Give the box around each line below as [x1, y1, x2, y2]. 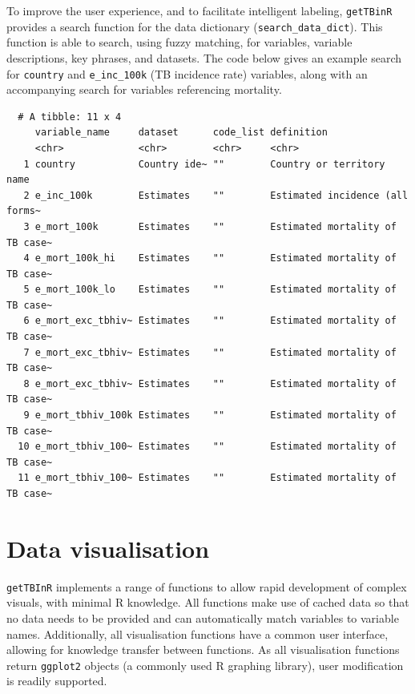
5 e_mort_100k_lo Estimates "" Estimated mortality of [23, 284, 397, 296]
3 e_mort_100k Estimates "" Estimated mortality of [23, 220, 397, 232]
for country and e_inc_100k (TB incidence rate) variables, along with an [6, 65, 368, 82]
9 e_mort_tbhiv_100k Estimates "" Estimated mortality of [23, 410, 397, 422]
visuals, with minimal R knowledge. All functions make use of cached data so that [6, 594, 409, 611]
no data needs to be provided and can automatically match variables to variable [6, 609, 399, 626]
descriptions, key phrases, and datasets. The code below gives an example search [6, 49, 402, 66]
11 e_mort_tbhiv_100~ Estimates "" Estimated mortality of [18, 472, 397, 484]
